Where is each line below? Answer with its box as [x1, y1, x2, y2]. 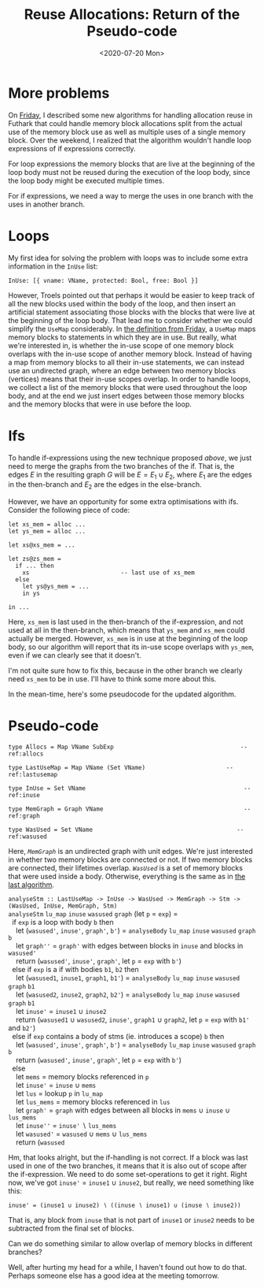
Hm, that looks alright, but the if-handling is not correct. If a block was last [8, 1153, 249, 1163]
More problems [8, 84, 110, 102]
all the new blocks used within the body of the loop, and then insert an [8, 299, 236, 308]
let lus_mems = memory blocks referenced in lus [15, 1097, 170, 1107]
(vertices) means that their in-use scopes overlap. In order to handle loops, [8, 374, 251, 384]
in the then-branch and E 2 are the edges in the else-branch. [8, 480, 202, 492]
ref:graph [8, 812, 41, 820]
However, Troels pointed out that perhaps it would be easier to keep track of [8, 290, 255, 300]
